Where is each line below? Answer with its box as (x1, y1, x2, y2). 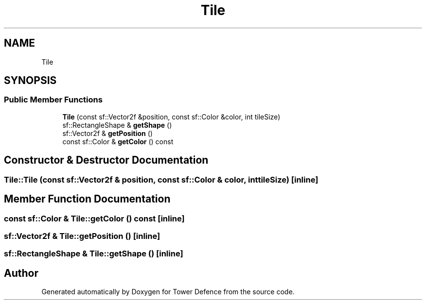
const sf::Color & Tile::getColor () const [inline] (4, 213, 185, 223)
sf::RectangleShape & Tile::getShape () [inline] (4, 249, 183, 259)
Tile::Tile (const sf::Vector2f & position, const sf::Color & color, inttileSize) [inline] (4, 174, 319, 185)
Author (4, 267, 38, 279)
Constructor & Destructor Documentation (4, 154, 209, 167)
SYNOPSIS (4, 74, 57, 87)
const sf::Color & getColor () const (62, 137, 174, 146)
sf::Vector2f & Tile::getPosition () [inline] (4, 231, 160, 241)
